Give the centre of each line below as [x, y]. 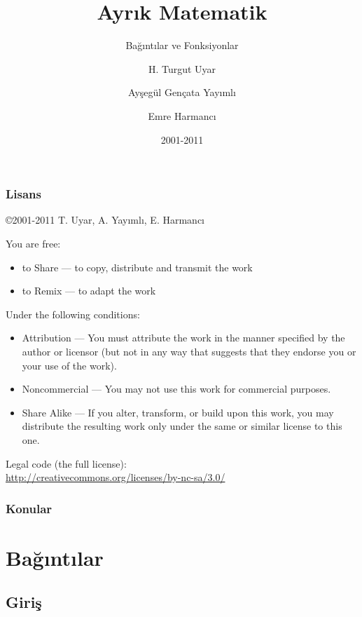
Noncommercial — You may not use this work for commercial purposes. [176, 389]
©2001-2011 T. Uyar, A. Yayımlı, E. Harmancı [105, 220]
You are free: [33, 243]
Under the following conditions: [73, 314]
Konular [29, 508]
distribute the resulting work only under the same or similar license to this [182, 426]
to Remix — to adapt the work [89, 291]
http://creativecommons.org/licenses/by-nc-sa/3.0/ [116, 477]
